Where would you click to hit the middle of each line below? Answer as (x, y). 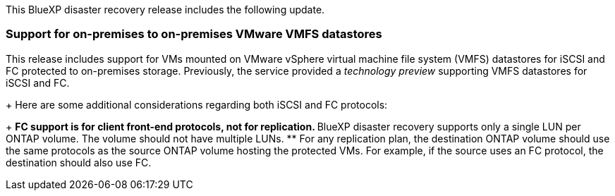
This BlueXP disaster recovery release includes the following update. (165, 10)
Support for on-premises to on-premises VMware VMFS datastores (194, 34)
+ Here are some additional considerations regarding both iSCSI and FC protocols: (197, 104)
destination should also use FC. (79, 162)
